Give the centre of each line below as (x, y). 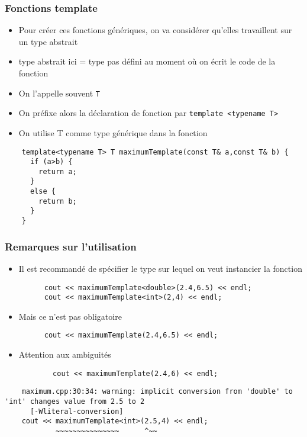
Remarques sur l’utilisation (71, 246)
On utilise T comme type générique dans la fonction (113, 132)
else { (43, 192)
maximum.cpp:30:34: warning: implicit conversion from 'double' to (157, 392)
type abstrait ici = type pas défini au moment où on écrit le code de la (147, 61)
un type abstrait (48, 41)
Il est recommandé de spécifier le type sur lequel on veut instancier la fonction (160, 268)
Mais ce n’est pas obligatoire (70, 316)
